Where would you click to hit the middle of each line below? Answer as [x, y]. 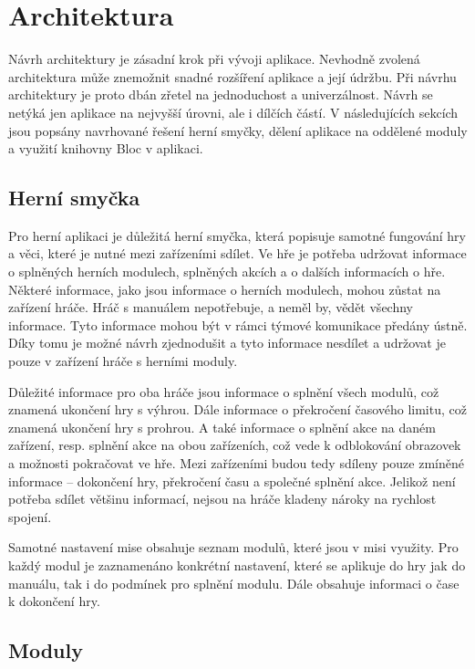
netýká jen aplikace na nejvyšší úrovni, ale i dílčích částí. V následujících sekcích [233, 112]
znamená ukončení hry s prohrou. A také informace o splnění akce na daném [222, 427]
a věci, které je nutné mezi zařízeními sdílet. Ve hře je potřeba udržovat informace [237, 253]
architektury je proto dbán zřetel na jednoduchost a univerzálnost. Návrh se [221, 94]
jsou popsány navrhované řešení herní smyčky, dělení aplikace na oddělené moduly [238, 130]
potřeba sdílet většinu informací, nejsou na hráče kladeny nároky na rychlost [222, 499]
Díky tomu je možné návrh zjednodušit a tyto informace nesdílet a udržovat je [227, 343]
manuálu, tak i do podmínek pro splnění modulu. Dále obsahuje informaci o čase [234, 583]
